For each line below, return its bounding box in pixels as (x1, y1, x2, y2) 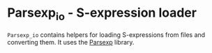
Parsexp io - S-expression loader (7, 5, 197, 23)
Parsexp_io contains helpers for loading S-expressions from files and (7, 30, 206, 39)
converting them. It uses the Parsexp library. (7, 38, 135, 46)
